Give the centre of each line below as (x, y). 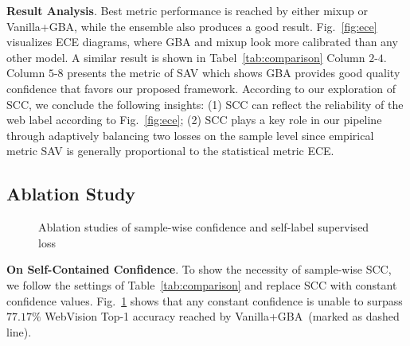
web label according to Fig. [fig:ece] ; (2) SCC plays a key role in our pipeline (194, 120)
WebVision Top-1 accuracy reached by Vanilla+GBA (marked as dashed (222, 316)
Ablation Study (71, 194)
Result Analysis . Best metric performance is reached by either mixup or (187, 10)
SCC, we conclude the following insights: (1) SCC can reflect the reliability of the (205, 104)
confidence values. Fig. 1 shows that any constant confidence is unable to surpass (205, 300)
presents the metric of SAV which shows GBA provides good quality (234, 73)
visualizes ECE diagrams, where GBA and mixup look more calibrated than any (202, 42)
